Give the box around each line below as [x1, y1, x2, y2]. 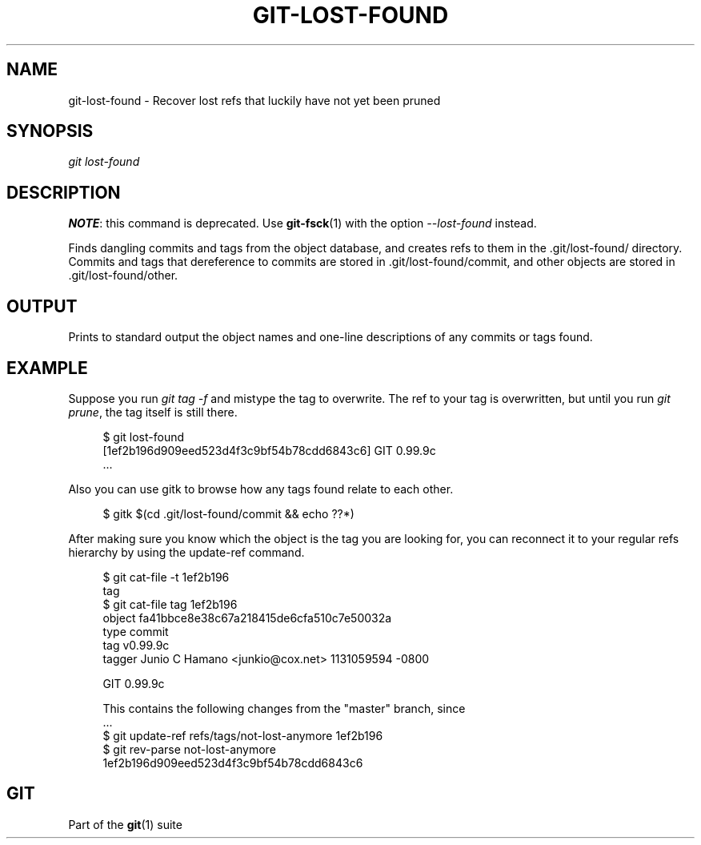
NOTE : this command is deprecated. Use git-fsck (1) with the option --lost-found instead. [68, 216, 537, 231]
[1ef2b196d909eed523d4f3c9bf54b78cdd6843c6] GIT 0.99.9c [102, 443, 436, 457]
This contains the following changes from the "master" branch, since [102, 701, 466, 715]
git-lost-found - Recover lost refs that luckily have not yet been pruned [68, 93, 441, 107]
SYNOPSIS [6, 121, 94, 142]
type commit [102, 624, 169, 638]
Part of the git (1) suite [68, 817, 182, 831]
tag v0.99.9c [102, 638, 170, 652]
